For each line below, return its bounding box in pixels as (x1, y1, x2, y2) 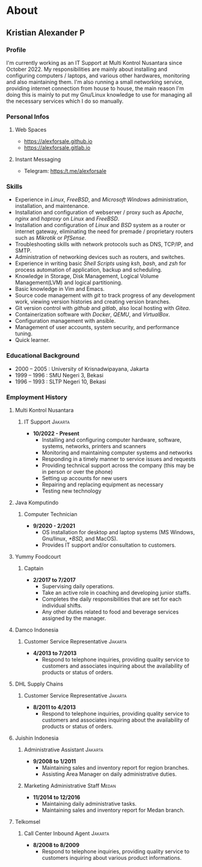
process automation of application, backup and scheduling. (14, 266, 162, 273)
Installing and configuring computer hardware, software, (41, 436, 182, 443)
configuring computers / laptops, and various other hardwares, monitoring (6, 71, 191, 79)
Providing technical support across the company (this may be (41, 462, 194, 469)
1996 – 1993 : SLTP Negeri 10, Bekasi (14, 378, 106, 385)
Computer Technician (23, 511, 78, 518)
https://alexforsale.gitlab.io (23, 144, 91, 151)
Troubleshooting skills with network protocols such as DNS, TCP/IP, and (14, 241, 194, 248)
